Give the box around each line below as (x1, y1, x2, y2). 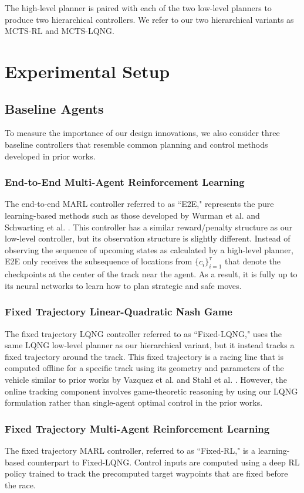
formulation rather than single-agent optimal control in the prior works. (5, 396, 263, 409)
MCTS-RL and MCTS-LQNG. (5, 25, 114, 37)
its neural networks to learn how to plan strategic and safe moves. (5, 279, 242, 291)
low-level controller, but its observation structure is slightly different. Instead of (5, 232, 291, 244)
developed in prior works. (5, 149, 96, 162)
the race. (5, 478, 36, 491)
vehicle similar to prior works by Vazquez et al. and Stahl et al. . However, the (5, 373, 287, 385)
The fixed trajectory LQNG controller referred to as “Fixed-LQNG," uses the (5, 327, 282, 339)
